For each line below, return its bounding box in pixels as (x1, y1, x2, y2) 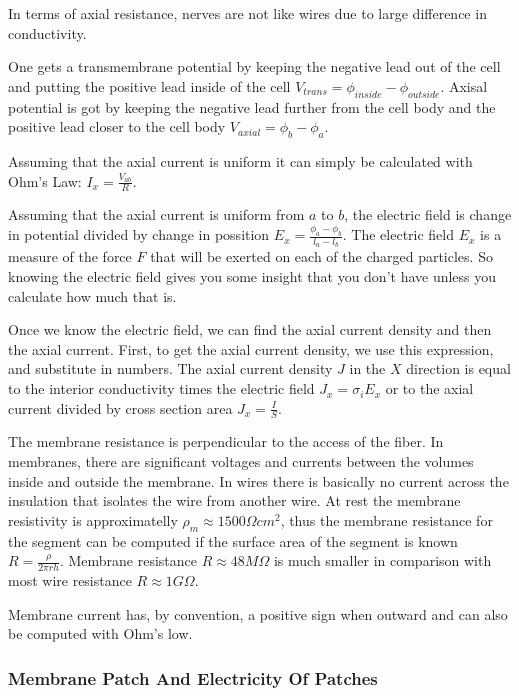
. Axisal (440, 75, 488, 96)
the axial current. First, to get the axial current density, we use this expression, (8, 338, 494, 359)
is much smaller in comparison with (273, 550, 492, 571)
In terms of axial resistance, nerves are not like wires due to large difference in (8, 3, 487, 23)
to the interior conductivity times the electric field (8, 378, 315, 399)
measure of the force (8, 246, 132, 267)
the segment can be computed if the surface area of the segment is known (8, 530, 458, 551)
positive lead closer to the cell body (8, 116, 226, 137)
